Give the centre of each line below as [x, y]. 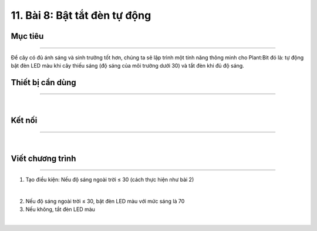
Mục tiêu [27, 36]
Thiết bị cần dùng [43, 82]
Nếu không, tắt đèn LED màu [60, 209]
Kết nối [24, 120]
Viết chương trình [43, 158]
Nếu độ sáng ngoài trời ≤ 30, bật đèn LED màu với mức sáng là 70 [105, 201]
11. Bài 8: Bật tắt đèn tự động [81, 15]
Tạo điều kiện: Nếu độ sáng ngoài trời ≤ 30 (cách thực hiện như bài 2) [110, 180]
